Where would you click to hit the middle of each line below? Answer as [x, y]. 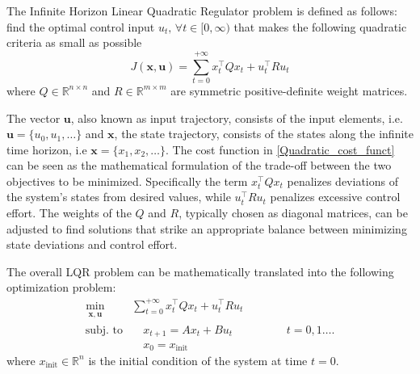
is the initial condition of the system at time [198, 360]
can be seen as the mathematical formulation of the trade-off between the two [199, 165]
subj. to [104, 331]
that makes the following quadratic [320, 26]
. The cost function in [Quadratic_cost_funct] [280, 149]
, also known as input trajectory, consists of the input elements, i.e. [237, 118]
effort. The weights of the [69, 213]
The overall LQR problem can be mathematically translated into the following [200, 271]
